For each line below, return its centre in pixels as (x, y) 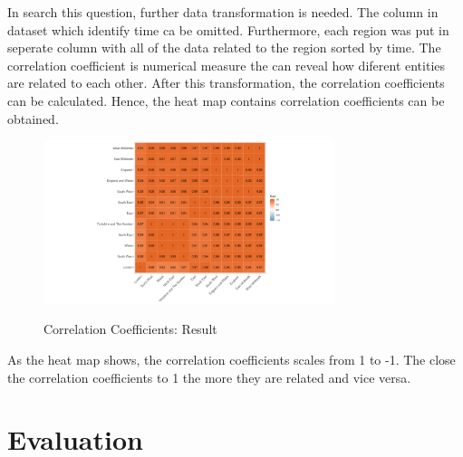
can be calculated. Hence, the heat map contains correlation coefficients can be (226, 100)
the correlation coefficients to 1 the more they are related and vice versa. (209, 377)
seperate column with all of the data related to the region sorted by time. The (224, 48)
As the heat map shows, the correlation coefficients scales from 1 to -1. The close (231, 360)
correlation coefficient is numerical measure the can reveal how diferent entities (227, 65)
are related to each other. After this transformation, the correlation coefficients (226, 83)
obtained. (33, 118)
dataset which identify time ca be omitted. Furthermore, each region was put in (228, 29)
